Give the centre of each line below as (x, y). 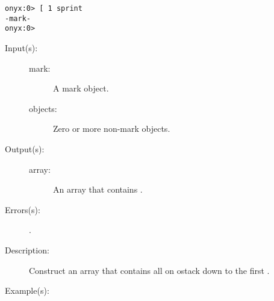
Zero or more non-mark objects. (112, 129)
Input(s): (21, 47)
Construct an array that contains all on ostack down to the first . (149, 270)
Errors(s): (23, 209)
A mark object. (81, 88)
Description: (27, 250)
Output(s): (25, 148)
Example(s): (27, 290)
